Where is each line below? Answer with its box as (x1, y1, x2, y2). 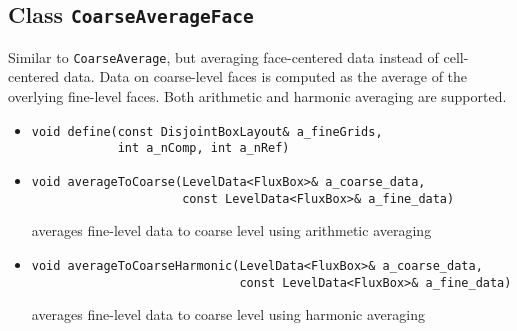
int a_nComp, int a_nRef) (117, 141, 290, 156)
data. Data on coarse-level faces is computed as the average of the (63, 66, 468, 87)
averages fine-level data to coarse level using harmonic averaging (31, 304, 425, 325)
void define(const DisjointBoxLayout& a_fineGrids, (31, 124, 383, 139)
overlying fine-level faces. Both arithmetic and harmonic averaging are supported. (8, 86, 507, 107)
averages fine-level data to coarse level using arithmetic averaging (31, 220, 432, 241)
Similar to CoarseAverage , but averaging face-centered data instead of (8, 46, 439, 67)
